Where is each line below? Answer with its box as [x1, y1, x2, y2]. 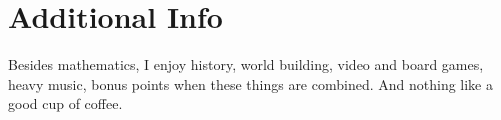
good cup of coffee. [8, 93, 123, 114]
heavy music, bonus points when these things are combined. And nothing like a [8, 73, 493, 94]
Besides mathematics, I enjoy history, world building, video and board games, [8, 54, 484, 75]
